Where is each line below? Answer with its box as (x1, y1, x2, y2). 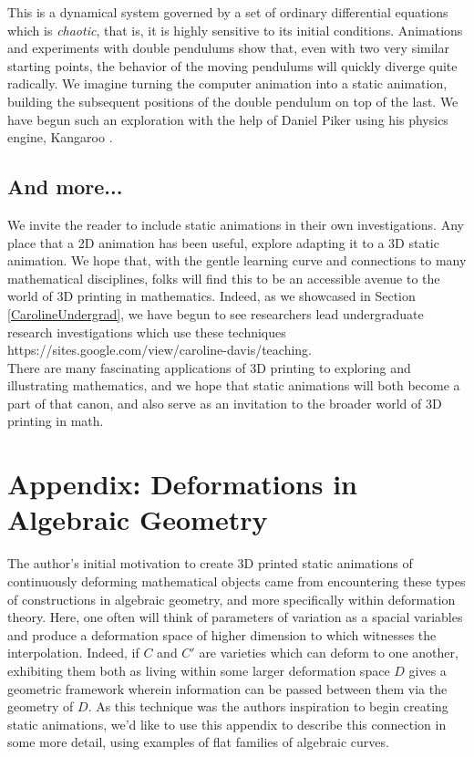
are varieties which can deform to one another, (199, 643, 459, 662)
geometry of (7, 697, 74, 716)
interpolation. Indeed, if (7, 643, 139, 662)
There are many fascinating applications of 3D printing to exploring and (7, 358, 411, 377)
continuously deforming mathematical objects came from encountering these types (7, 571, 466, 590)
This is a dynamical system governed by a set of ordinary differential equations (7, 3, 448, 21)
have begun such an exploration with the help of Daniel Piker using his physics (7, 109, 448, 129)
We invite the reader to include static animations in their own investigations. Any (7, 214, 464, 233)
